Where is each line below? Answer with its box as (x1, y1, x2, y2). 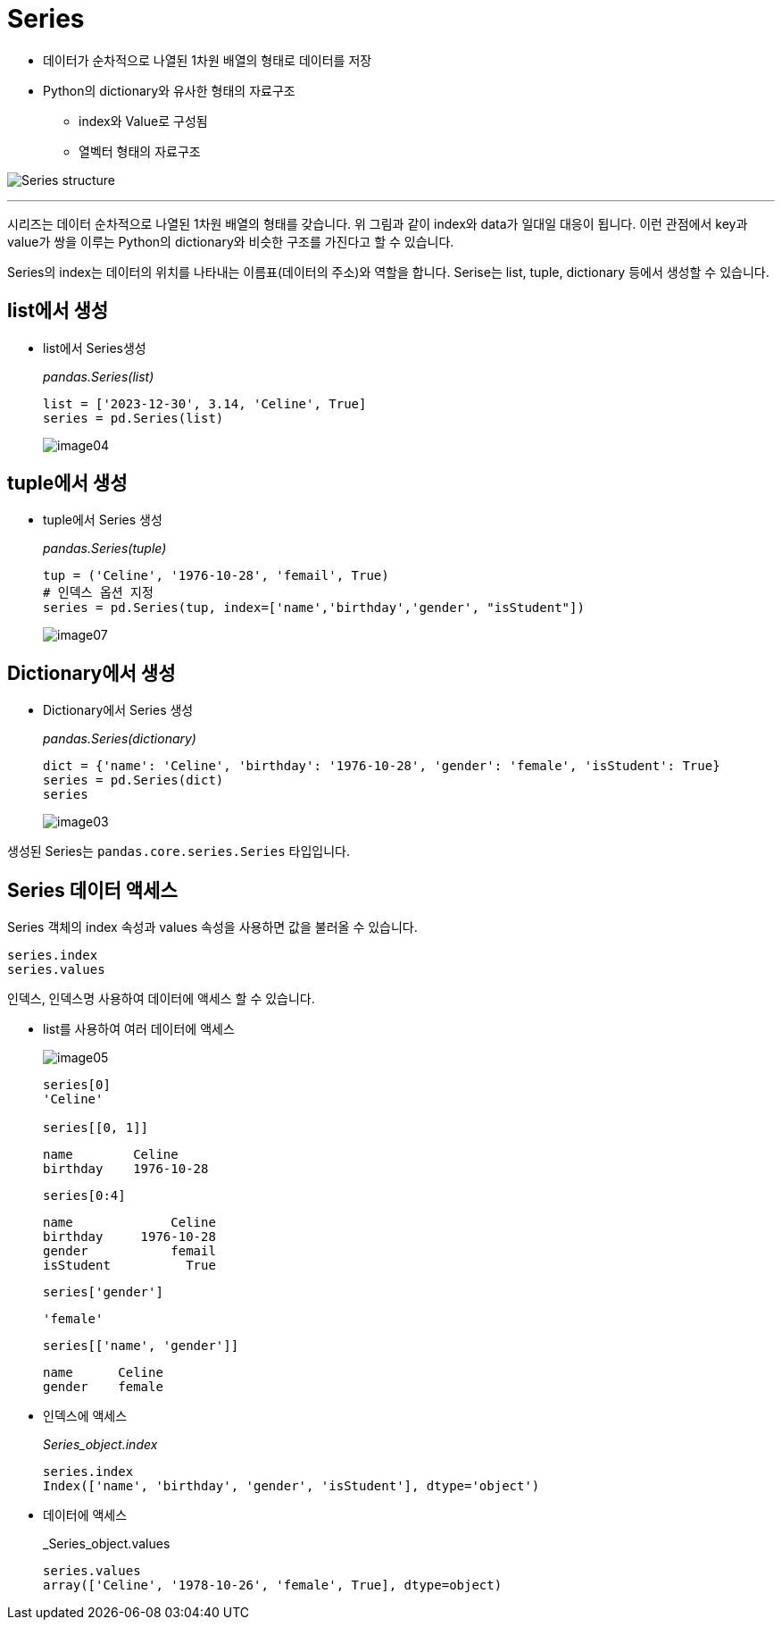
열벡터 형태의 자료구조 (79, 143, 201, 159)
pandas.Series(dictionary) (43, 731, 196, 747)
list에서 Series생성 (43, 340, 146, 356)
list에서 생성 (7, 299, 109, 323)
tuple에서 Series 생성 (43, 512, 162, 528)
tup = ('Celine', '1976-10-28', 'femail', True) (43, 568, 389, 583)
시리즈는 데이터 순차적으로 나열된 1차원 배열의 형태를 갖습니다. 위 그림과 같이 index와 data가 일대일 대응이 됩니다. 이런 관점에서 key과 (7, 215, 748, 231)
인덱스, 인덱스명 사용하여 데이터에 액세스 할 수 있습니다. (7, 991, 315, 1007)
